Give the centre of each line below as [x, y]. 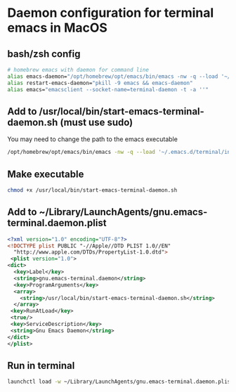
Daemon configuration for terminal [111, 13]
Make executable [46, 174]
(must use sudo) [96, 122]
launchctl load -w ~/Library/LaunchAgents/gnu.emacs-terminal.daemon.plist [120, 382]
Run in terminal [41, 366]
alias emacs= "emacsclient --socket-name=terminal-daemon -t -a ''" [108, 89]
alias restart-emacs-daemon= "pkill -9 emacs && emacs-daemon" [100, 83]
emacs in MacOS [57, 28]
